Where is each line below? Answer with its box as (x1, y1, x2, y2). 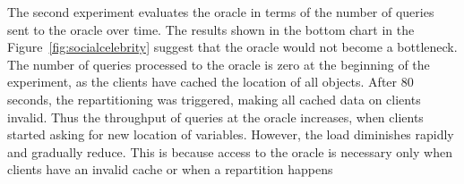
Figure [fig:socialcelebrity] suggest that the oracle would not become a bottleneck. (7, 38, 458, 56)
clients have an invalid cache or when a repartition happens (7, 160, 333, 179)
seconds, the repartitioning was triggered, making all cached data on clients (7, 89, 421, 108)
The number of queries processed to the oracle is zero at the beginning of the (7, 54, 430, 73)
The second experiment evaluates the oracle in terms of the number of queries (7, 3, 434, 21)
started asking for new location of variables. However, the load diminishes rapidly (7, 125, 454, 144)
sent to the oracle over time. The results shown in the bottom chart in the (7, 20, 415, 38)
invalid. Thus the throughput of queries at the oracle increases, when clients (7, 107, 424, 126)
